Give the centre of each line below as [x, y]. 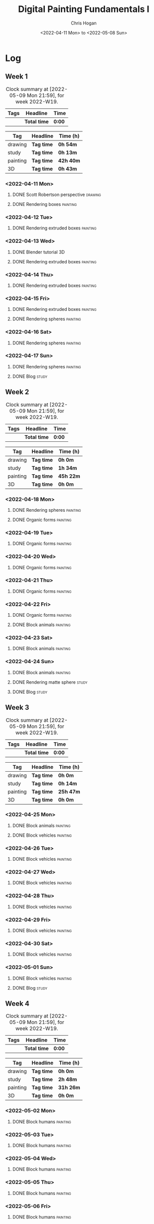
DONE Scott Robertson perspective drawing [57, 195]
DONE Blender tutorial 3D [38, 252]
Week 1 [16, 77]
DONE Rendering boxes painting [45, 204]
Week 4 [17, 1004]
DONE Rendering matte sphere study [50, 682]
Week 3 [17, 707]
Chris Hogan [84, 23]
